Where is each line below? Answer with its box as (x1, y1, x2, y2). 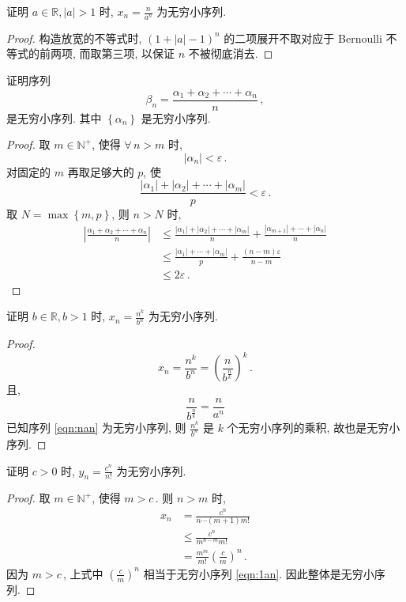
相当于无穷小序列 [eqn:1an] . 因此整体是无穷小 (143, 565, 374, 581)
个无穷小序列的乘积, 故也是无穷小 (227, 419, 400, 436)
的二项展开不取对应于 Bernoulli (224, 29, 382, 46)
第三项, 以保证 (101, 45, 175, 62)
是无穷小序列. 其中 (6, 109, 102, 126)
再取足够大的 (67, 163, 134, 180)
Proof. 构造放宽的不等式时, (6, 29, 142, 46)
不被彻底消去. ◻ (188, 45, 273, 62)
